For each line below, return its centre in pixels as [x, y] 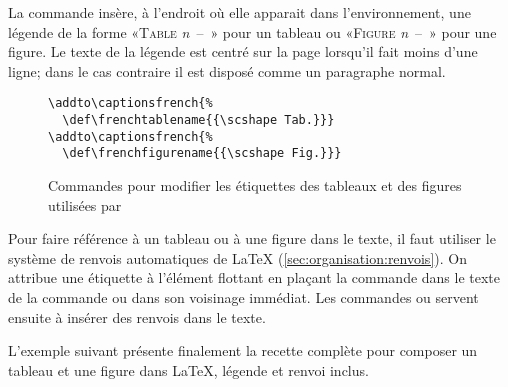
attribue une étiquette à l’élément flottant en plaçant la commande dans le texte [254, 277]
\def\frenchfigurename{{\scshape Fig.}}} [202, 153]
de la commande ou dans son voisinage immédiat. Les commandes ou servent [243, 296]
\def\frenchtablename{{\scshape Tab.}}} [198, 120]
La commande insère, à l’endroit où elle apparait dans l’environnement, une [239, 12]
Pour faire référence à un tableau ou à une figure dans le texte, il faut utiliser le [252, 238]
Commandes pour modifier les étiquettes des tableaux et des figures [255, 185]
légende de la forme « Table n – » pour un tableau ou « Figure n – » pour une [252, 31]
